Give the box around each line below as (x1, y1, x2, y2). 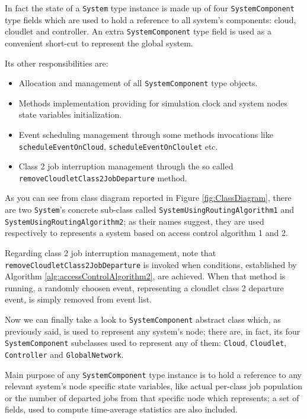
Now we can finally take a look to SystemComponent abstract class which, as (5, 313, 281, 325)
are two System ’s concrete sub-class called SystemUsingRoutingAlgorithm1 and (5, 203, 294, 216)
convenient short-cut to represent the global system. (5, 36, 193, 49)
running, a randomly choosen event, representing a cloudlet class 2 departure (5, 281, 284, 294)
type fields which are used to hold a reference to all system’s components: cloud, (5, 13, 296, 26)
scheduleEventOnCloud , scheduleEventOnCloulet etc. (18, 140, 218, 152)
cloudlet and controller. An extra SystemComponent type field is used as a (5, 25, 271, 37)
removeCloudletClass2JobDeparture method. (18, 171, 187, 184)
